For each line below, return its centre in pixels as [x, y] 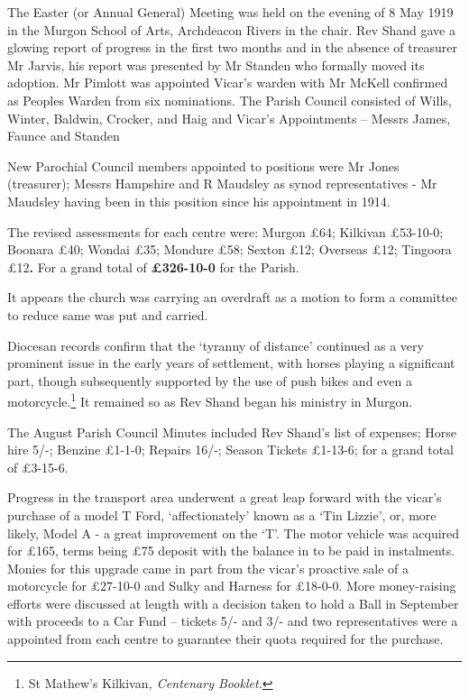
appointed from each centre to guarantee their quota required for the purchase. [225, 639]
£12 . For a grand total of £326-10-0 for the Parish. [153, 266]
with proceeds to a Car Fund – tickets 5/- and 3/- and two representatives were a [233, 621]
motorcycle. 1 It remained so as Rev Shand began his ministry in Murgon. [210, 400]
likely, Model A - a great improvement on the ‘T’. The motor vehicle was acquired [234, 533]
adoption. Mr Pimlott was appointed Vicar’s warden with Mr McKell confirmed [228, 83]
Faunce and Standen [64, 136]
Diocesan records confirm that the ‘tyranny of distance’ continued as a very [216, 345]
